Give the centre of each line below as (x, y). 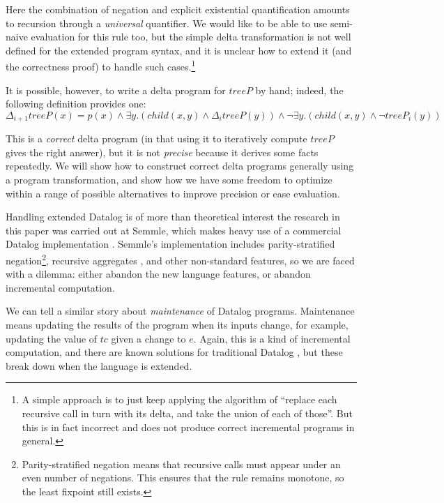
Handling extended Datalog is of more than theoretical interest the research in (173, 217)
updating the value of (52, 338)
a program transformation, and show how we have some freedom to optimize (169, 180)
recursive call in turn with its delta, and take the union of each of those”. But (187, 413)
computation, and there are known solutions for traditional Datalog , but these (174, 352)
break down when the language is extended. (99, 365)
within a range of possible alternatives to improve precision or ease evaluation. (173, 193)
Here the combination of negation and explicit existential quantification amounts (178, 9)
